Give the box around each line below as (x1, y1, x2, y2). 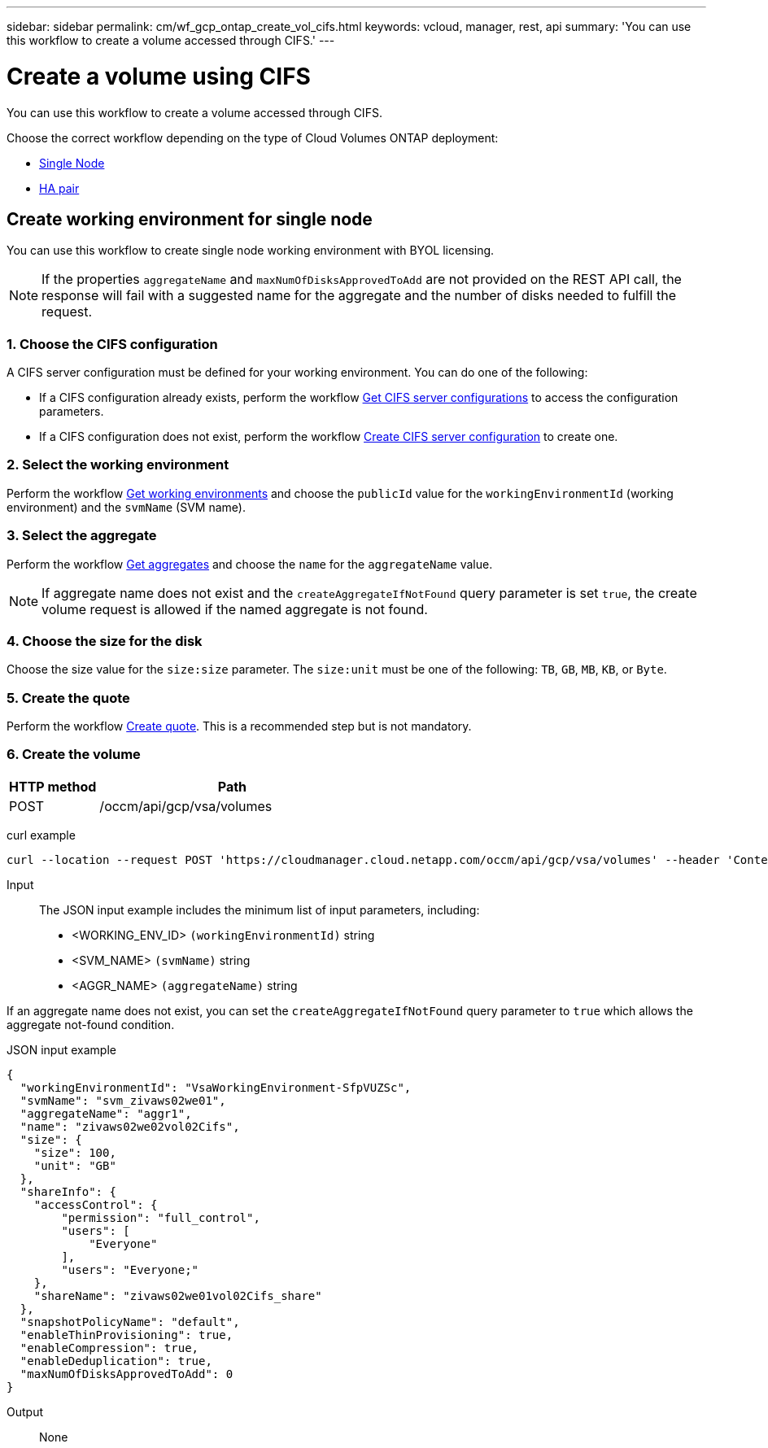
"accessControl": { (33, 1197, 158, 1211)
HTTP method (9, 778, 97, 795)
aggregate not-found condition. (7, 1017, 175, 1031)
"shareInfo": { (20, 1184, 116, 1198)
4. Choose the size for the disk (7, 632, 203, 649)
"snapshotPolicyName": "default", (20, 1315, 240, 1328)
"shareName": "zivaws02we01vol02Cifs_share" (33, 1289, 322, 1302)
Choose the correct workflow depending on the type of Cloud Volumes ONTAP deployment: (7, 130, 499, 145)
